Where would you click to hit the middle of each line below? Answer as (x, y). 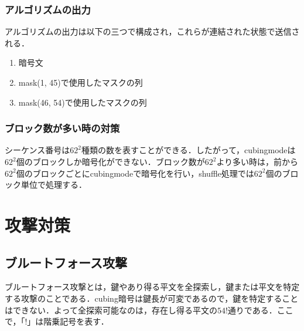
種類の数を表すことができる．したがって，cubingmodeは (189, 150)
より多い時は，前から (257, 161)
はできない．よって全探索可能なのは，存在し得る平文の (111, 310)
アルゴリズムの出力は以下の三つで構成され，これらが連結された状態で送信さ (152, 31)
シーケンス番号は (37, 150)
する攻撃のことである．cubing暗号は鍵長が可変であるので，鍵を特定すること (152, 298)
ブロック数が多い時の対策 (62, 128)
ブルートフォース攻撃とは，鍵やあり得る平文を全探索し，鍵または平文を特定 (152, 287)
